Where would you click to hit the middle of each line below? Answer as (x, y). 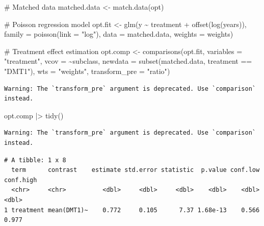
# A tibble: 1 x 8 (35, 160)
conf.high (21, 180)
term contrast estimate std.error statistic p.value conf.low (136, 170)
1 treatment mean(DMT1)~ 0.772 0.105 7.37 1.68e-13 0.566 (132, 210)
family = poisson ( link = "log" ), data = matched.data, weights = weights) (119, 34)
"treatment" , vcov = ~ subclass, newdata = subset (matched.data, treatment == (128, 61)
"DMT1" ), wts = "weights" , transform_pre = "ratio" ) (87, 71)
